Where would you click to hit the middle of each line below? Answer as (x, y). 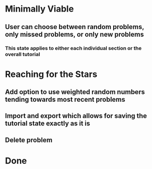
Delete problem (29, 140)
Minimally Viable (40, 9)
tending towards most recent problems (65, 100)
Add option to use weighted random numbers (75, 92)
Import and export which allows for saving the (76, 116)
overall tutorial (23, 54)
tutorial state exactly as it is (48, 124)
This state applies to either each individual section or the (73, 48)
